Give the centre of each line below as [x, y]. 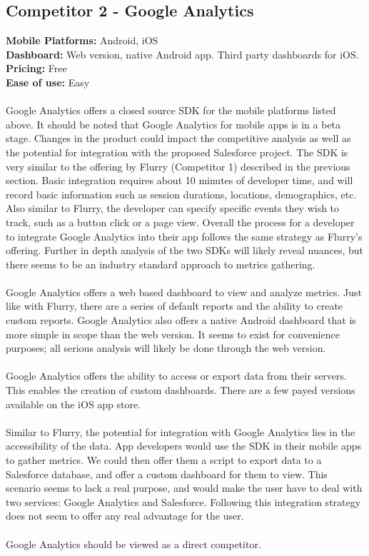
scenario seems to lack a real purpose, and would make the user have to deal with [184, 488]
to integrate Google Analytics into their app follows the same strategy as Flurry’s [184, 236]
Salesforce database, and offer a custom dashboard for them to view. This [167, 474]
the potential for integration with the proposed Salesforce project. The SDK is [177, 152]
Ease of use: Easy [48, 82]
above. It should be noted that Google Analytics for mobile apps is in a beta [173, 124]
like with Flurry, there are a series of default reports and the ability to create [175, 306]
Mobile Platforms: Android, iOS [82, 40]
